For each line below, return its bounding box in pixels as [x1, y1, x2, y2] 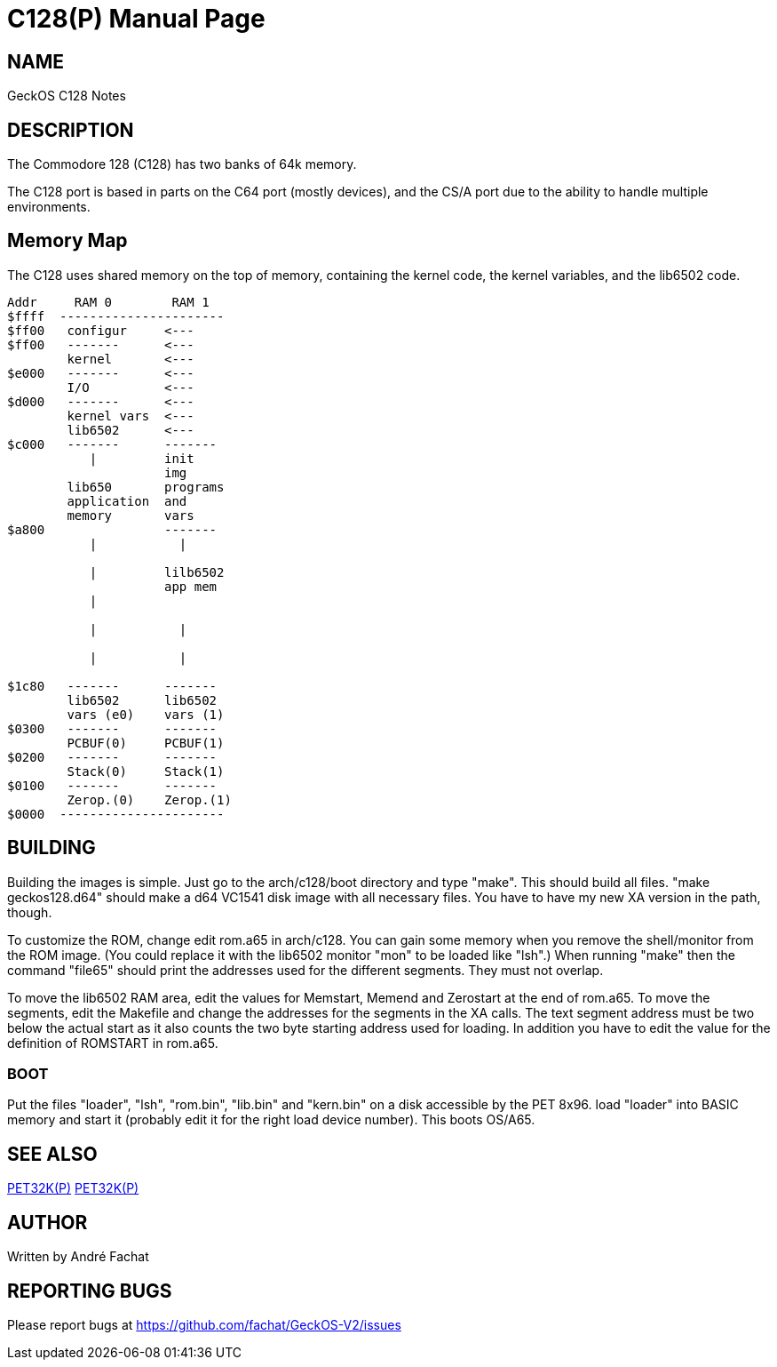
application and [67, 493, 187, 508]
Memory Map [7, 229, 128, 252]
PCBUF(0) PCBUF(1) [67, 735, 225, 750]
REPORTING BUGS [7, 1279, 172, 1302]
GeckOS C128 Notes [7, 88, 126, 104]
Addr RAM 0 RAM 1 [7, 294, 210, 309]
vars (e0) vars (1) [67, 707, 225, 722]
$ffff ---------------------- [7, 308, 225, 324]
